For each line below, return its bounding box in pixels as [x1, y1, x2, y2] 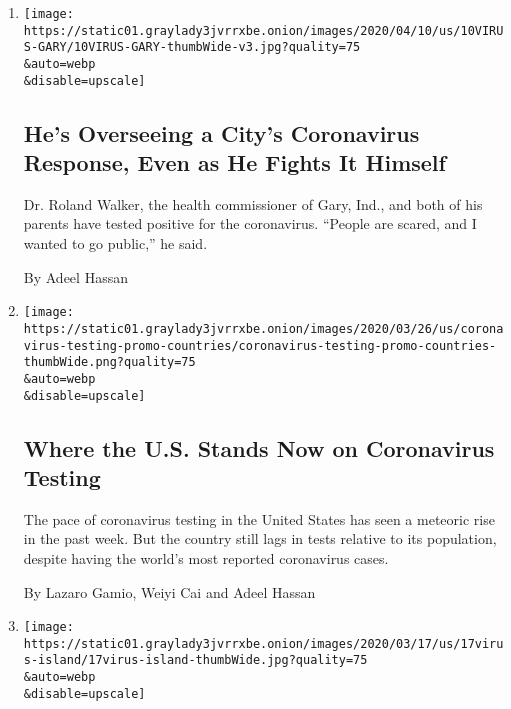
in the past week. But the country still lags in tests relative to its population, [23, 528, 497, 549]
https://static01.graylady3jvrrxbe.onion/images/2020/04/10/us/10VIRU [23, 23, 504, 38]
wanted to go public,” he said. [23, 233, 208, 254]
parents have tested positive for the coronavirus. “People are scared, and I [23, 213, 477, 234]
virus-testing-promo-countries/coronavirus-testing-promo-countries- [23, 338, 497, 353]
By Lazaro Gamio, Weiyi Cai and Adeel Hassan [23, 581, 316, 602]
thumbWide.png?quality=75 [23, 355, 196, 370]
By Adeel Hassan [23, 266, 128, 287]
